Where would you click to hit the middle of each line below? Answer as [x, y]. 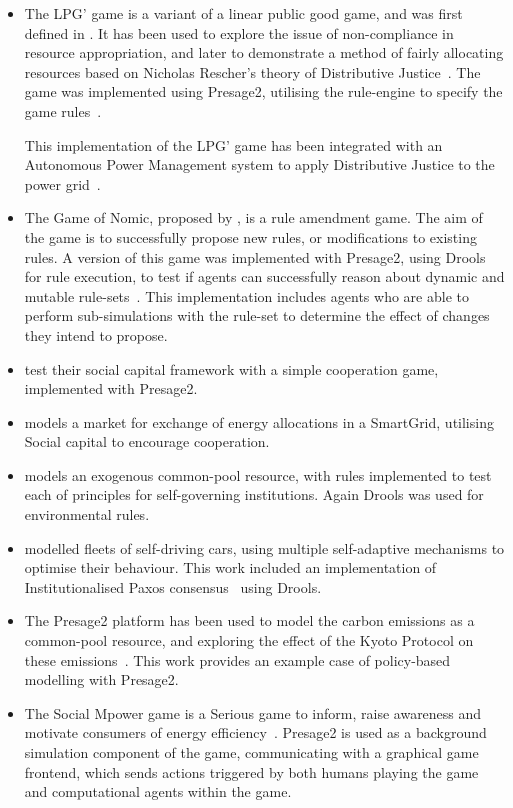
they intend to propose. [96, 334]
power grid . [62, 183]
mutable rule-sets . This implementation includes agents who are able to [246, 295]
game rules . [63, 110]
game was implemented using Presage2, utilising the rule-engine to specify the [263, 91]
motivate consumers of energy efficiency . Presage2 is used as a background [255, 732]
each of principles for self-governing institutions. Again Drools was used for [254, 494]
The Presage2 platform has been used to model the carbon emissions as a [249, 620]
